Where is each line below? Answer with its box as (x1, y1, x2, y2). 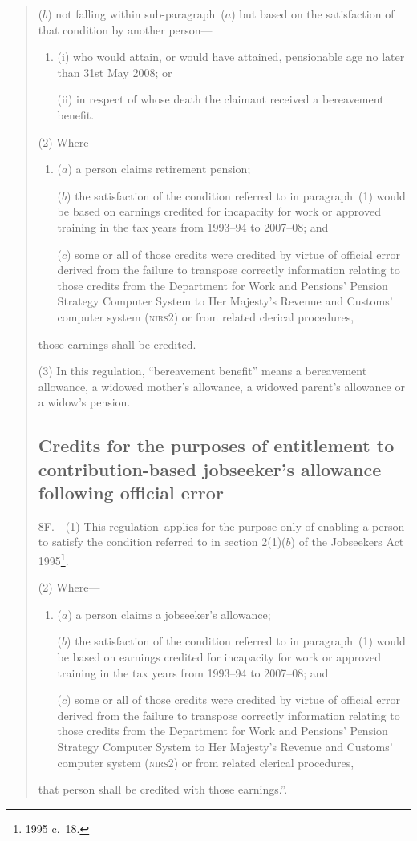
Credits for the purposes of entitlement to (38, 433, 395, 458)
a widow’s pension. (38, 394, 131, 410)
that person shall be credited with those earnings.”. (38, 781, 288, 798)
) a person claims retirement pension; (67, 160, 251, 177)
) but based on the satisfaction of (231, 6, 395, 22)
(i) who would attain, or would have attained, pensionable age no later (57, 48, 405, 65)
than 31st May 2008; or (57, 63, 172, 80)
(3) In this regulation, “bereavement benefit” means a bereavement (38, 362, 367, 379)
